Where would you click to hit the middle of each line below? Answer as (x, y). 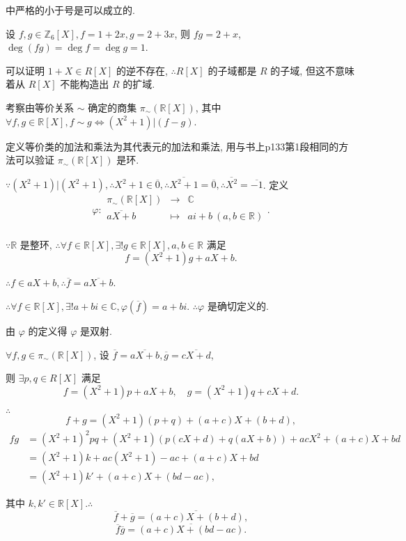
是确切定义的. (238, 305)
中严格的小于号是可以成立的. (70, 10)
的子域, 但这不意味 (312, 70)
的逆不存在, (142, 70)
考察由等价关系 (40, 107)
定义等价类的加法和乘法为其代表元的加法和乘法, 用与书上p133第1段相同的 (172, 146)
